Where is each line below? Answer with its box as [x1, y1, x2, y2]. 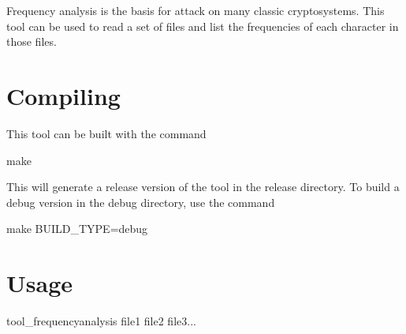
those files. [6, 33, 57, 50]
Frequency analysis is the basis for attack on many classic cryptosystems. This [6, 2, 385, 18]
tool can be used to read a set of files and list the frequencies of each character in [6, 17, 399, 34]
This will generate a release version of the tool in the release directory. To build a [6, 178, 400, 195]
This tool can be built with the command [6, 125, 207, 141]
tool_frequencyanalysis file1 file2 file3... [6, 313, 196, 328]
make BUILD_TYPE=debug [6, 220, 148, 237]
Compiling [6, 79, 121, 111]
